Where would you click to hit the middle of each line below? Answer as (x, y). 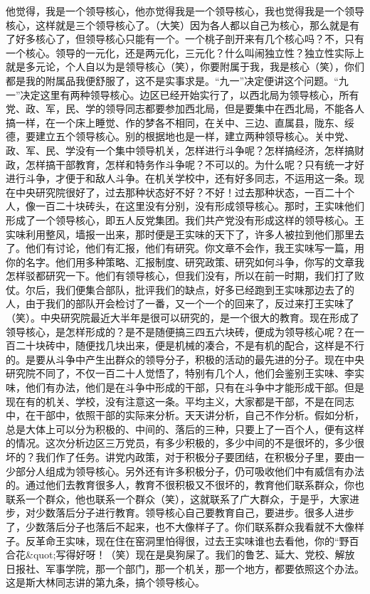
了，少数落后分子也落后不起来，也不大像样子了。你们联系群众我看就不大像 (180, 526)
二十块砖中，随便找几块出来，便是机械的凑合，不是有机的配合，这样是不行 (190, 345)
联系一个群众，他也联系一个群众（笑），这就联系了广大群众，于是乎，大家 (178, 498)
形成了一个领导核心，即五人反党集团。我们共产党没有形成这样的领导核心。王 (185, 219)
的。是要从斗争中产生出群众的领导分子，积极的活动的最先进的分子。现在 (175, 359)
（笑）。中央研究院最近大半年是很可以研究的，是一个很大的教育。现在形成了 (183, 318)
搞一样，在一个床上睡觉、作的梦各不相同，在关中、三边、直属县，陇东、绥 (180, 122)
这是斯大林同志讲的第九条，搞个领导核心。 (105, 582)
